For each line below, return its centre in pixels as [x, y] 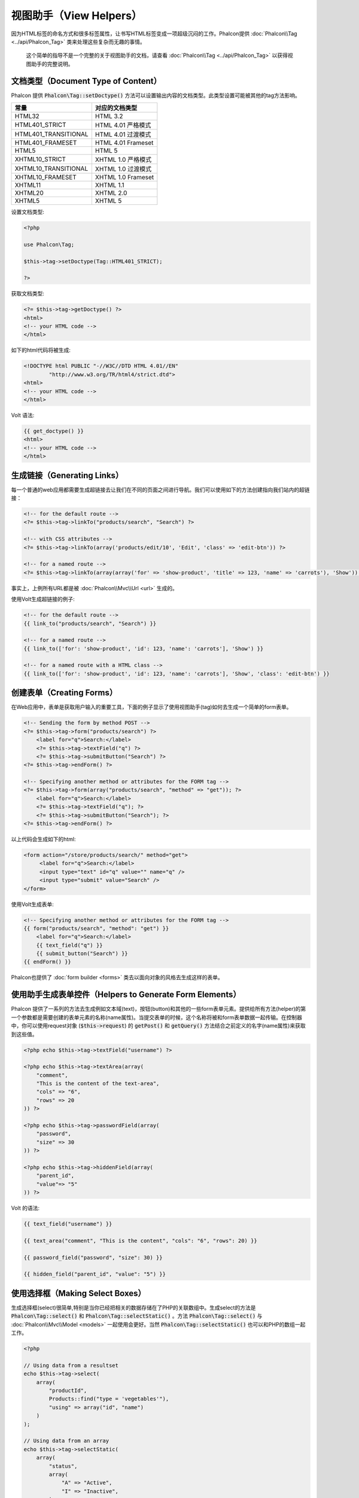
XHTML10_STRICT [40, 159]
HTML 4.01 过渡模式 [123, 135]
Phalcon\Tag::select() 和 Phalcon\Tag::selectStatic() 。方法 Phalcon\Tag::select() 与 [137, 1316]
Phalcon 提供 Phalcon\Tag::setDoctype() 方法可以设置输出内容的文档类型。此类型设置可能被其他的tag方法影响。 [156, 95]
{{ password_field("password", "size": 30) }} [93, 1257]
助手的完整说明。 [52, 64]
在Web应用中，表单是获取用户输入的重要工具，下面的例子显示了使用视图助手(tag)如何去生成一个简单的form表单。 [152, 707]
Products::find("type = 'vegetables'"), [109, 1399]
